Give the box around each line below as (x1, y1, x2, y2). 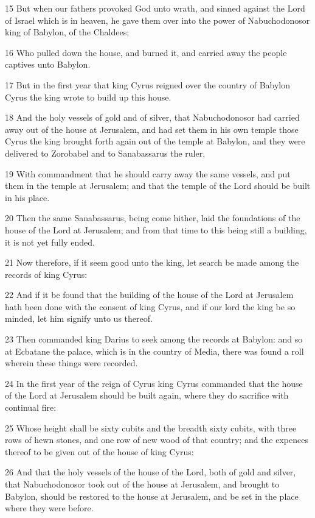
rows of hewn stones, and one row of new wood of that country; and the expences (5, 433, 308, 446)
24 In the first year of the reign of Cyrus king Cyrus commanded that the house (5, 377, 303, 389)
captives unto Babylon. (5, 58, 91, 71)
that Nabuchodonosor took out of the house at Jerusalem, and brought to (5, 478, 280, 490)
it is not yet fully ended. (5, 235, 95, 248)
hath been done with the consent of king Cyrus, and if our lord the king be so (5, 300, 296, 313)
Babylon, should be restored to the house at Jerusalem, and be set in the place (5, 489, 299, 502)
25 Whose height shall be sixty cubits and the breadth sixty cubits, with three (5, 421, 297, 434)
